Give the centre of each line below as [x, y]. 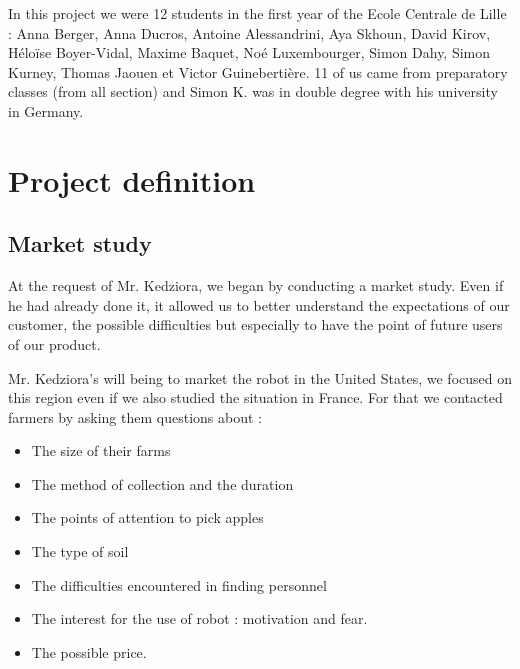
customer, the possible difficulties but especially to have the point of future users [255, 324]
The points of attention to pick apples [147, 517]
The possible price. [89, 651]
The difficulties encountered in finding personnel [179, 584]
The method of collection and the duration [162, 483]
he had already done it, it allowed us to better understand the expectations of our [259, 304]
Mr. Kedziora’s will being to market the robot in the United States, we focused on [260, 377]
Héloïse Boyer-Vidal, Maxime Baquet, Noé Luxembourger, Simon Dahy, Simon [249, 52]
